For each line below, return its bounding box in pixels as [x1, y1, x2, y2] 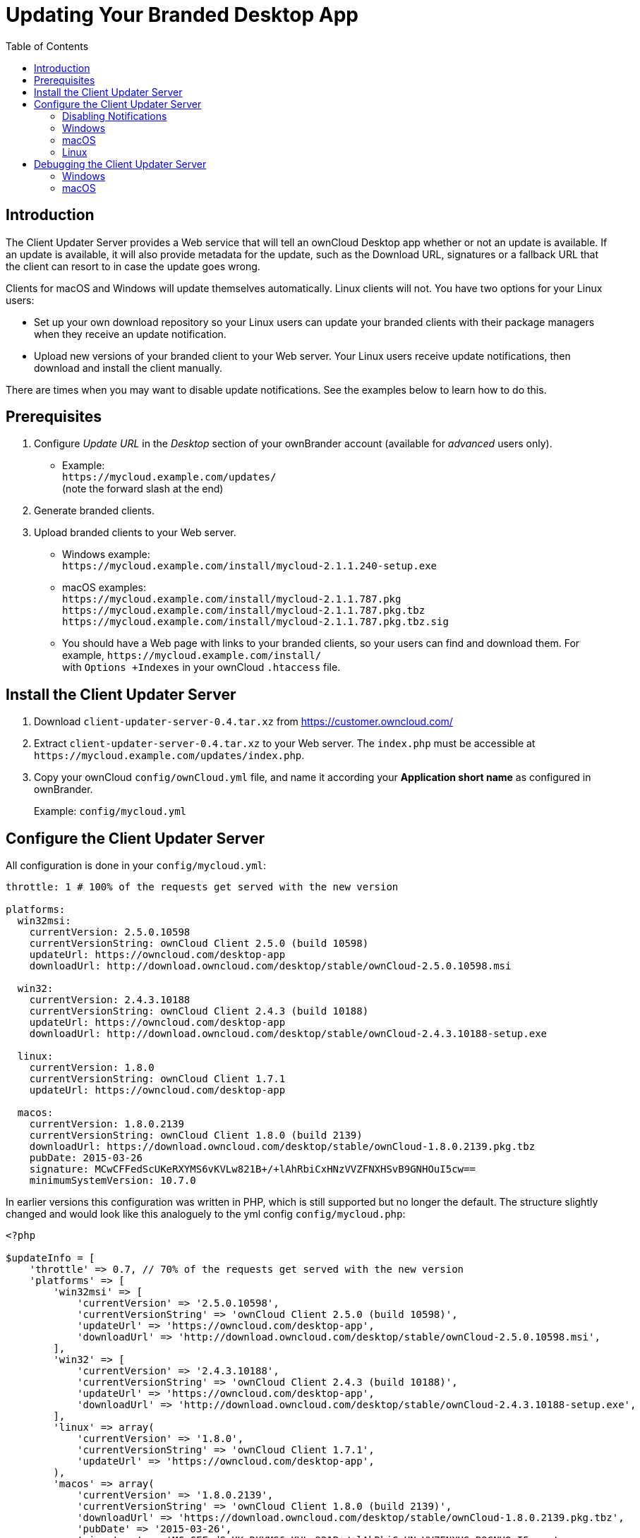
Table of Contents [6, 40, 89, 52]
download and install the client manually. [34, 361, 223, 374]
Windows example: [62, 548, 150, 561]
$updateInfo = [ [6, 1252, 95, 1264]
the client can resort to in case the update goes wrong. [6, 260, 260, 272]
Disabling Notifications [62, 109, 167, 122]
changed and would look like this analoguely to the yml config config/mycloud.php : [6, 1208, 406, 1221]
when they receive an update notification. [34, 327, 227, 340]
